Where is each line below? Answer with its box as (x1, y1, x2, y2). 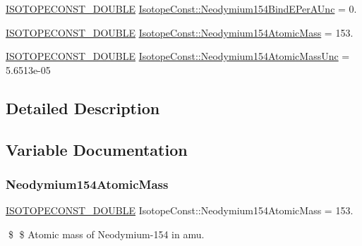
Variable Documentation (6, 138, 188, 160)
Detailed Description (6, 97, 160, 118)
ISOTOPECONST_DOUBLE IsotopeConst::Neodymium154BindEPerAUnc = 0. (6, 1, 357, 16)
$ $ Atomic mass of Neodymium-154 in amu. (8, 226, 205, 241)
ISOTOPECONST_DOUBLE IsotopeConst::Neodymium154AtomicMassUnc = (6, 49, 350, 63)
